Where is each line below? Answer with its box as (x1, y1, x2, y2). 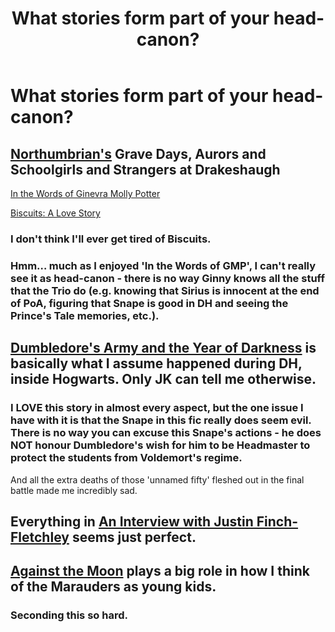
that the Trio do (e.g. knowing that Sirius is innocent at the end (10, 283, 320, 297)
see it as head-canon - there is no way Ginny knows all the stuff (10, 271, 325, 285)
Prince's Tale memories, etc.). (10, 308, 160, 322)
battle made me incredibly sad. (10, 484, 138, 496)
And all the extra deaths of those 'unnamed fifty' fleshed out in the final (10, 473, 305, 486)
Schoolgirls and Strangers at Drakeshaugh (10, 161, 281, 178)
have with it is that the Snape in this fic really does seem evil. (10, 413, 312, 427)
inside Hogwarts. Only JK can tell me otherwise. (10, 371, 317, 388)
